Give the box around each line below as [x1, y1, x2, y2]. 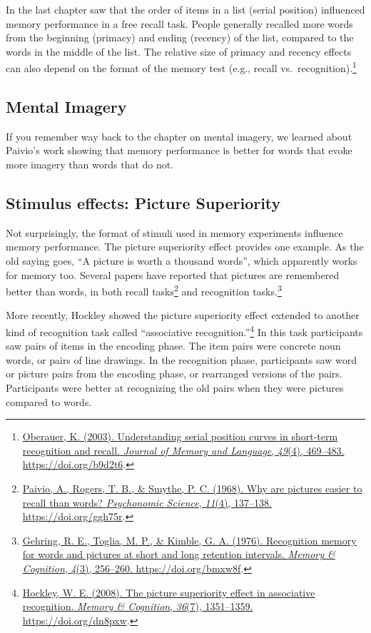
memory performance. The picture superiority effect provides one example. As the [6, 239, 364, 254]
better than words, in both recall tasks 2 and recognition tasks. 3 [6, 282, 282, 298]
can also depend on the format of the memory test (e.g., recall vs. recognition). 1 [6, 59, 357, 76]
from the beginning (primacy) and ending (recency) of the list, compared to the [6, 30, 354, 45]
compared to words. [6, 394, 92, 409]
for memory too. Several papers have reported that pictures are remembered [6, 267, 340, 282]
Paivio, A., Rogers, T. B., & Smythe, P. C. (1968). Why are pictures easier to [22, 481, 362, 496]
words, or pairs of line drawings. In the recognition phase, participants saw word [6, 352, 357, 367]
